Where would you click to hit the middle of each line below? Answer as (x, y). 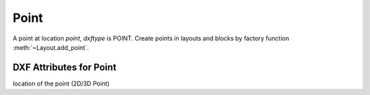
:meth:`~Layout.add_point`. (51, 47)
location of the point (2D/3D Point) (61, 83)
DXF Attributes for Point (64, 67)
